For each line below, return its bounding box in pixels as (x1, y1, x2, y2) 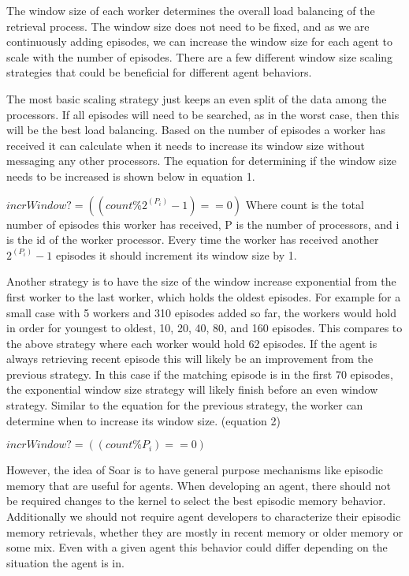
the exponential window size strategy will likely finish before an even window (6, 381, 378, 398)
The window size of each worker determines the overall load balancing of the (6, 2, 375, 18)
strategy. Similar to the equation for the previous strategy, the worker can (6, 397, 363, 413)
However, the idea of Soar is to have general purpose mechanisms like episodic (6, 462, 384, 478)
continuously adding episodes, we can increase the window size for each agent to (6, 33, 393, 50)
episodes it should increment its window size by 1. (55, 246, 297, 263)
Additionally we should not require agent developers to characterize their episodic (6, 508, 401, 525)
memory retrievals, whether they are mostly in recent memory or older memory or (6, 523, 403, 540)
